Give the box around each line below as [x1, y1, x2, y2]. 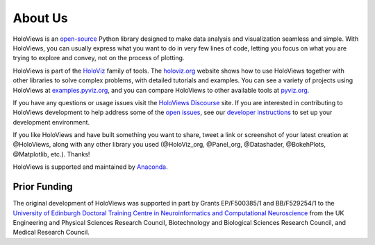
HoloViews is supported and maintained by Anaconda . [12, 163, 168, 171]
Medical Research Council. [12, 228, 90, 237]
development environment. [12, 118, 90, 126]
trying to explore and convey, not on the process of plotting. [12, 54, 185, 62]
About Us [12, 10, 69, 26]
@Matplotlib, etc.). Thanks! [12, 149, 90, 158]
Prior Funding [12, 181, 73, 193]
